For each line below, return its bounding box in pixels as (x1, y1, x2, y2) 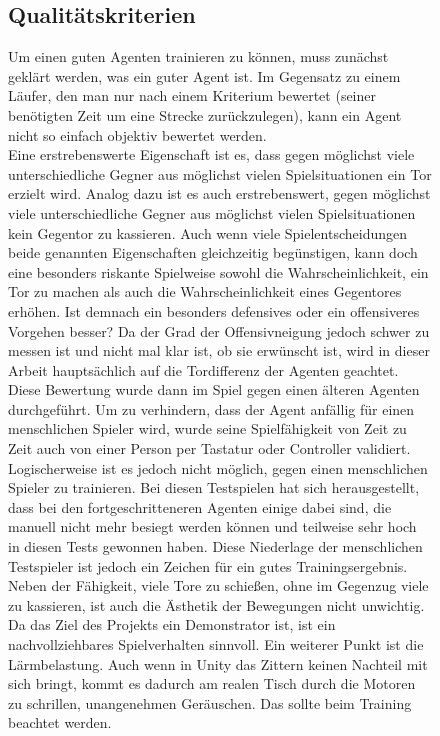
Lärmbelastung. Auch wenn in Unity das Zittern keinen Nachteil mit (8, 653, 428, 674)
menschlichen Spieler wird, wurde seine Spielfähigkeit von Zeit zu (8, 418, 407, 439)
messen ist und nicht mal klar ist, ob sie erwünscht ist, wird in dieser (8, 340, 430, 361)
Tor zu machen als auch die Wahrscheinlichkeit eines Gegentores (8, 281, 402, 302)
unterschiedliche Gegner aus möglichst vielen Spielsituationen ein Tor (8, 163, 432, 184)
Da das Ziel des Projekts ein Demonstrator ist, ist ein (8, 614, 336, 635)
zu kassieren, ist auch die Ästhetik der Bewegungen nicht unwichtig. (8, 594, 425, 615)
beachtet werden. (8, 712, 112, 733)
